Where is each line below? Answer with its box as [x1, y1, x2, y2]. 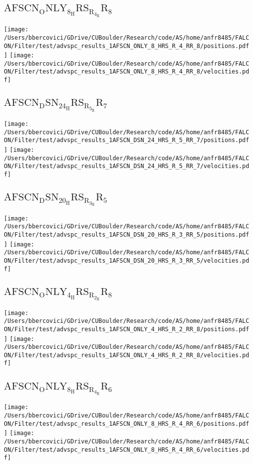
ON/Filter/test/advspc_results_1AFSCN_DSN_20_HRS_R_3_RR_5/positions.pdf [4, 231, 250, 239]
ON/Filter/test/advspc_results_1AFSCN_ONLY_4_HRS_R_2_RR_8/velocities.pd [4, 351, 250, 359]
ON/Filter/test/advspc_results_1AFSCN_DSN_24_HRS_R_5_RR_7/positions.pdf [4, 137, 250, 144]
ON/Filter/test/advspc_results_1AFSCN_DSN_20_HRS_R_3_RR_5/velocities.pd [4, 257, 250, 265]
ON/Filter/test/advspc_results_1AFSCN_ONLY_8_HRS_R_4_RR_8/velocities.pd [4, 68, 250, 75]
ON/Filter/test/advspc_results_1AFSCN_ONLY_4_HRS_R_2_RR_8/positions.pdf [4, 325, 250, 333]
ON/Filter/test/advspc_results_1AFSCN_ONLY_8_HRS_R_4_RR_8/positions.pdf [4, 42, 250, 49]
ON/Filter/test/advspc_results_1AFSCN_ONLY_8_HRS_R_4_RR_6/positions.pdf [4, 420, 250, 427]
